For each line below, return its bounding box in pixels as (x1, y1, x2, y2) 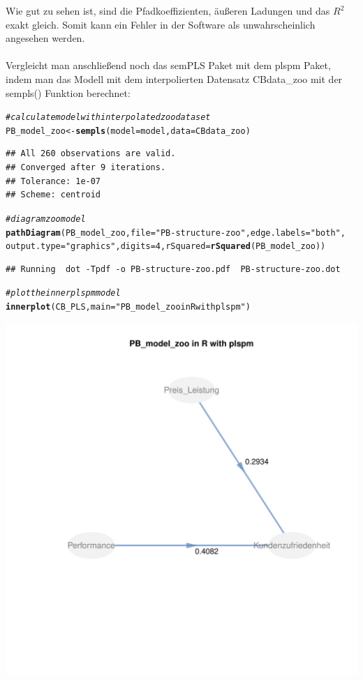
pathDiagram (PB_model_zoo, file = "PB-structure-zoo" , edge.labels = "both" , (6, 227, 346, 238)
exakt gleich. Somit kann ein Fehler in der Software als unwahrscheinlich (6, 17, 316, 31)
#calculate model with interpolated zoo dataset (6, 112, 211, 123)
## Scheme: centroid (6, 190, 101, 200)
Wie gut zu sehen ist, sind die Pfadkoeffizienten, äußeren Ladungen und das (6, 3, 330, 17)
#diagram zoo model (6, 213, 86, 224)
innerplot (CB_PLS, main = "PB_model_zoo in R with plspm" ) (6, 302, 251, 312)
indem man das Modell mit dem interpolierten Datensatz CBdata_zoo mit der (6, 71, 343, 86)
